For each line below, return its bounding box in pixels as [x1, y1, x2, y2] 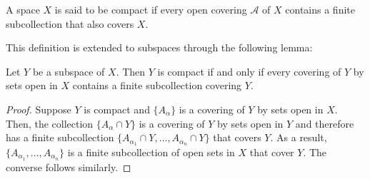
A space [6, 2, 40, 16]
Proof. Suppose [6, 101, 71, 116]
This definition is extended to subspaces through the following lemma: [6, 40, 313, 55]
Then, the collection [6, 116, 94, 131]
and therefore [295, 116, 354, 131]
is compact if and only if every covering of [157, 63, 341, 78]
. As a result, [270, 130, 327, 145]
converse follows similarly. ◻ [6, 159, 131, 174]
